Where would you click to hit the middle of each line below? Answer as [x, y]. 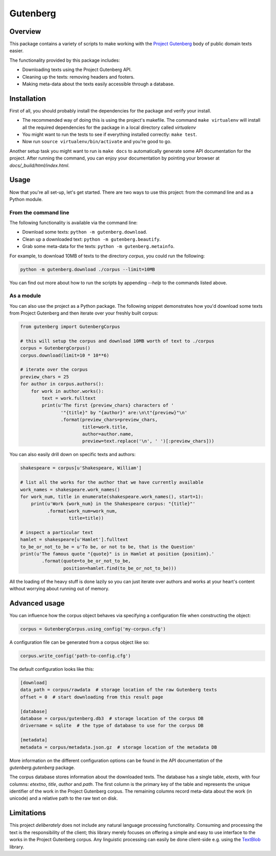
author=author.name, [108, 434]
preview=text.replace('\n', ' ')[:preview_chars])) [148, 441]
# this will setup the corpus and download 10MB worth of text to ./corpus [117, 341]
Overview [25, 31]
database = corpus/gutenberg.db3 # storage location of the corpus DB [112, 718]
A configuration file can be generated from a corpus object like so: [79, 642]
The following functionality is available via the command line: [74, 223]
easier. [17, 51]
